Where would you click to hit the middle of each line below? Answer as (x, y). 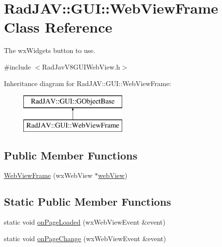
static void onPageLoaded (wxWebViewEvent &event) (85, 222)
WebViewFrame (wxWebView (48, 175)
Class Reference (58, 27)
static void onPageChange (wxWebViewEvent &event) (85, 238)
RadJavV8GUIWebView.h (81, 66)
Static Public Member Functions (88, 202)
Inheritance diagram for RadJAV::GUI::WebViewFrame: (88, 83)
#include (18, 66)
